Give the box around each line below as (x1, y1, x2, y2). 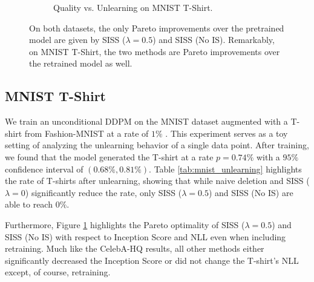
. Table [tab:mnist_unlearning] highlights (149, 162, 302, 175)
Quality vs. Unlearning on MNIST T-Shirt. (53, 1, 213, 13)
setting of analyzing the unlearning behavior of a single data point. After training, (5, 139, 309, 151)
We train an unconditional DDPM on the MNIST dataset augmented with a (5, 115, 288, 128)
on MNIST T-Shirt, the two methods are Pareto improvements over (29, 45, 280, 57)
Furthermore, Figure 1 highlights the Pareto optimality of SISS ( (5, 218, 245, 231)
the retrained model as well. (29, 57, 132, 70)
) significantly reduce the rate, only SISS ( (25, 186, 182, 198)
